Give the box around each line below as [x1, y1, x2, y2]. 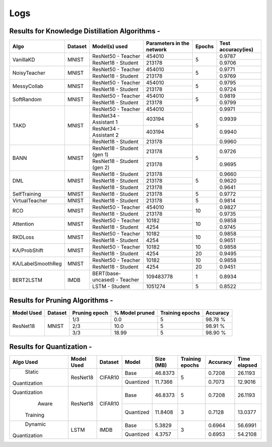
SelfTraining [12, 191, 41, 198]
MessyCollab [12, 82, 44, 89]
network [146, 46, 167, 53]
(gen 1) [92, 151, 109, 158]
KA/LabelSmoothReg [12, 260, 62, 267]
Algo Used [12, 359, 38, 366]
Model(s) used [92, 43, 128, 50]
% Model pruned [114, 309, 155, 316]
